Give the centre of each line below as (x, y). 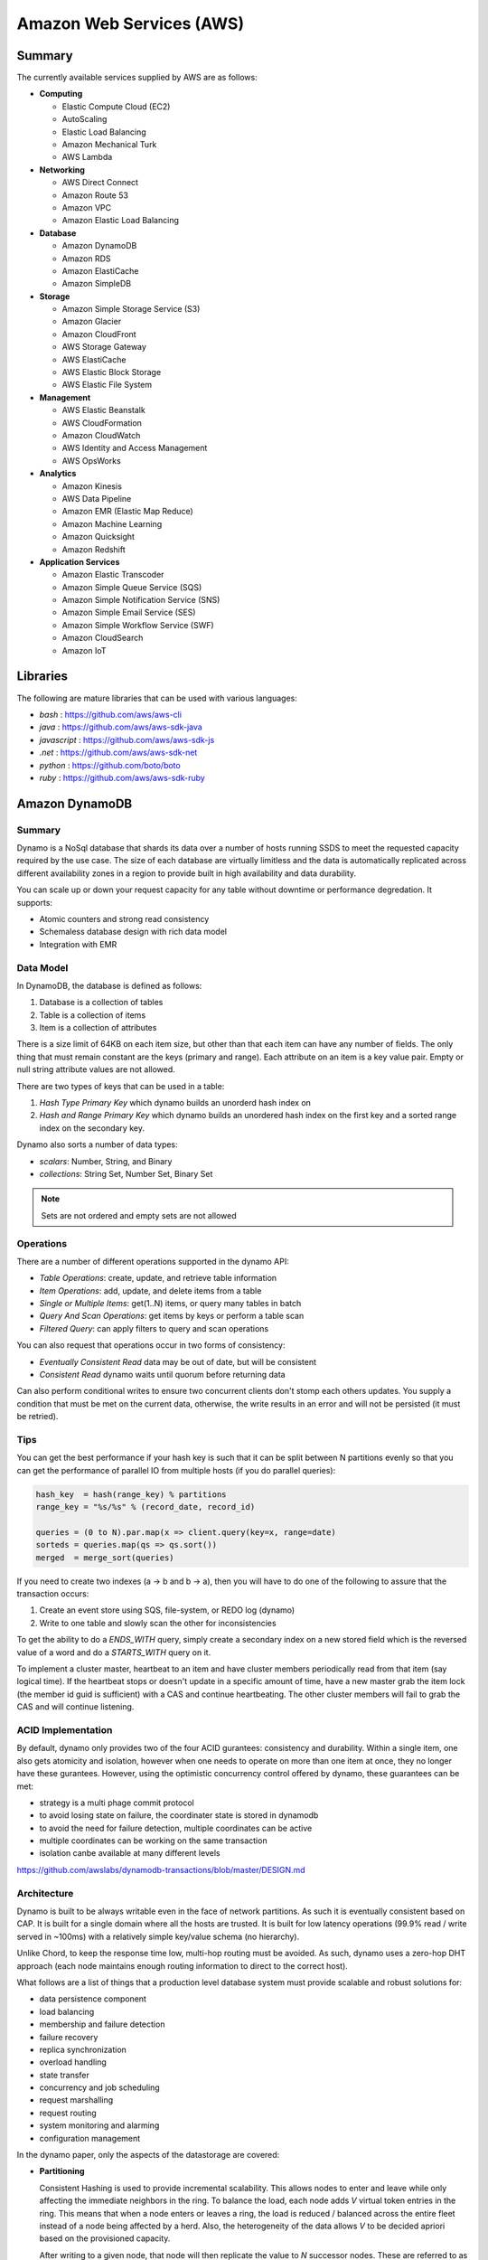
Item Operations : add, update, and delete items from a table (150, 1290)
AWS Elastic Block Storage (112, 372)
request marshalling (76, 2100)
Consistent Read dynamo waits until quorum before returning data (162, 1375)
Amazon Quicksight (99, 537)
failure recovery (69, 2037)
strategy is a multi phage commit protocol (117, 1803)
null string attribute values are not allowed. (96, 1069)
